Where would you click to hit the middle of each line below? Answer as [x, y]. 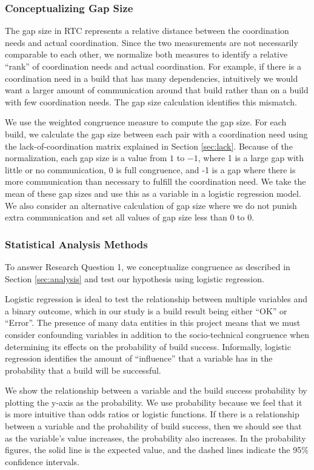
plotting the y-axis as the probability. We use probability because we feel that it [154, 402]
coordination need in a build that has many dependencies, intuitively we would [152, 78]
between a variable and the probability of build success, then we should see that [153, 426]
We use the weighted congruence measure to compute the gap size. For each [146, 122]
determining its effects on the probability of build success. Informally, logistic [148, 346]
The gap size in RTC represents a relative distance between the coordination [147, 31]
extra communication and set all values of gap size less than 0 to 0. [130, 217]
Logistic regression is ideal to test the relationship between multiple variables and [156, 299]
